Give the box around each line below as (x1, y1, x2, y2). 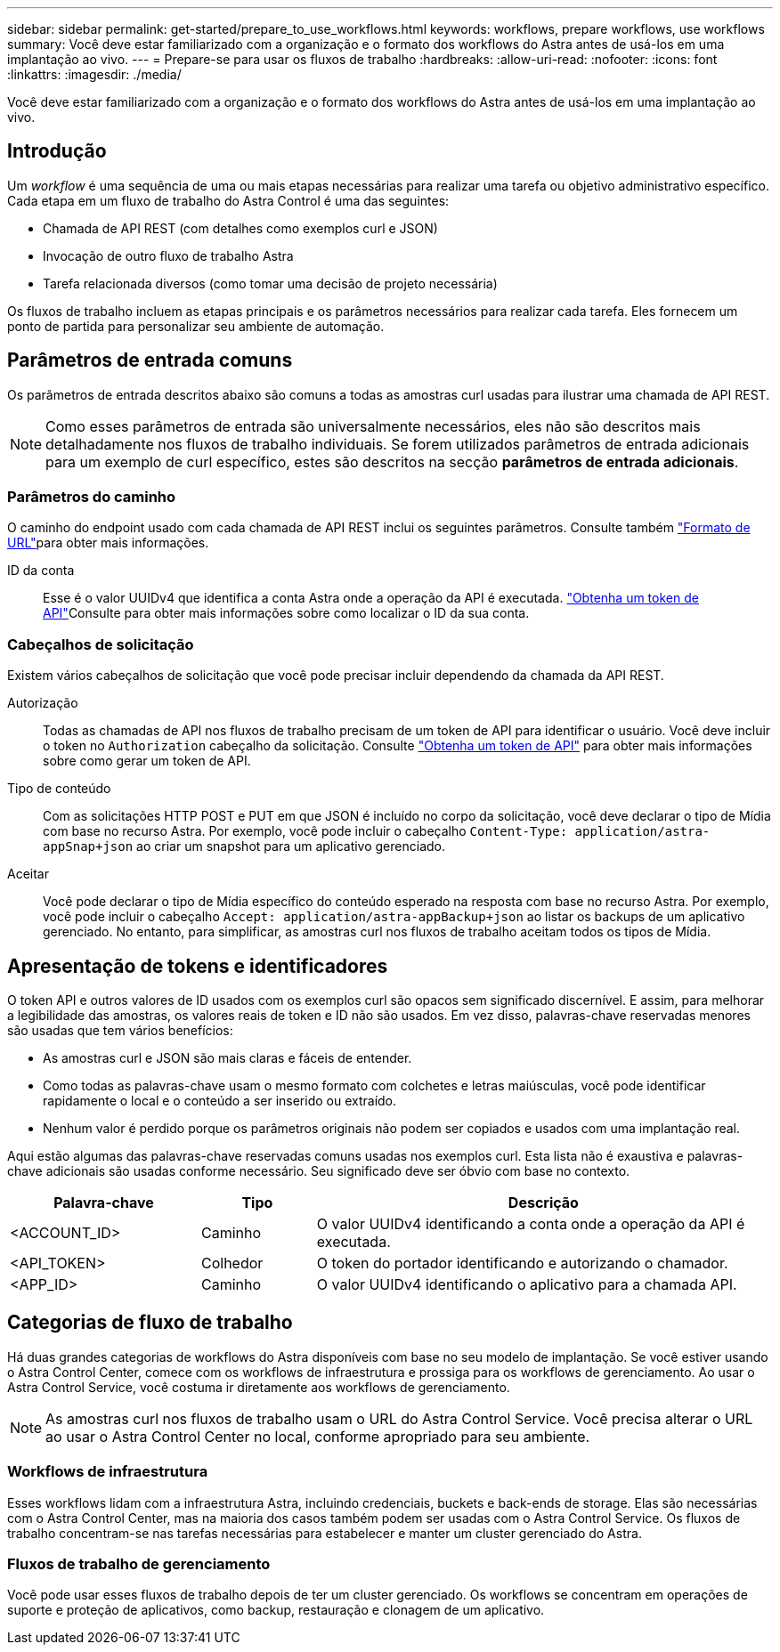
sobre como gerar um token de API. (43, 753, 251, 769)
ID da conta (7, 563, 75, 579)
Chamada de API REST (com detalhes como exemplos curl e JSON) (43, 220, 438, 236)
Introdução (7, 140, 107, 163)
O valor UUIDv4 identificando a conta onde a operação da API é (316, 1215, 745, 1234)
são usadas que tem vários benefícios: (7, 1023, 233, 1039)
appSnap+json (43, 839, 134, 854)
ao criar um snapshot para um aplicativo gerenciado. (136, 838, 446, 854)
